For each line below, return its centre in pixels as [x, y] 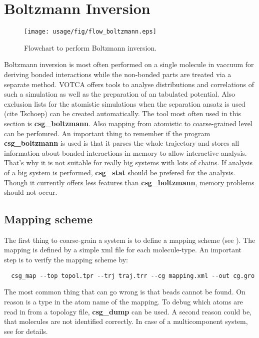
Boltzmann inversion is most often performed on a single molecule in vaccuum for [129, 64]
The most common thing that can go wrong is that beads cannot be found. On [125, 292]
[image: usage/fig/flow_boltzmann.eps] [90, 32]
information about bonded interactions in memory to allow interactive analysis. [125, 152]
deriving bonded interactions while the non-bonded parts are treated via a [118, 74]
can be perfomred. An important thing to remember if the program [107, 133]
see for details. [26, 331]
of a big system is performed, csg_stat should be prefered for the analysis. [120, 172]
